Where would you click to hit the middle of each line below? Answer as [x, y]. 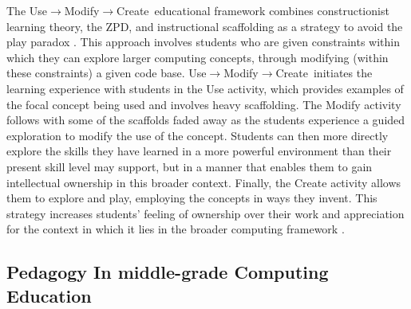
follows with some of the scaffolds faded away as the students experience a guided [206, 120]
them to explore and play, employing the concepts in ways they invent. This [192, 198]
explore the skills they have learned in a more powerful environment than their [199, 151]
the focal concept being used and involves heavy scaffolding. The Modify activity [204, 104]
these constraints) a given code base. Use [107, 73]
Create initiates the [324, 73]
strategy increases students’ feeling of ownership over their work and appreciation [205, 213]
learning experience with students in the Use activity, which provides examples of [205, 88]
